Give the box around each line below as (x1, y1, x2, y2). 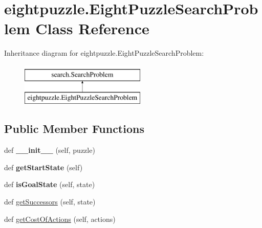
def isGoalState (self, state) (4, 179, 95, 190)
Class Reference (35, 18, 149, 39)
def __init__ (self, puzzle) (4, 145, 95, 155)
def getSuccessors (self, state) (4, 196, 96, 207)
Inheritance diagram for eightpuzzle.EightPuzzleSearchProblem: (4, 48, 204, 58)
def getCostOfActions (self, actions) (4, 213, 116, 224)
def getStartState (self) (4, 162, 83, 172)
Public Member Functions (4, 121, 144, 136)
